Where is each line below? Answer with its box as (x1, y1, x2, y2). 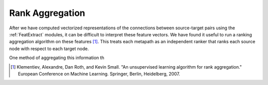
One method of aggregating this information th (9, 55, 104, 61)
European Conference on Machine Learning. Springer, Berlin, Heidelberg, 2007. (18, 71, 181, 77)
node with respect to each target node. (9, 45, 89, 52)
